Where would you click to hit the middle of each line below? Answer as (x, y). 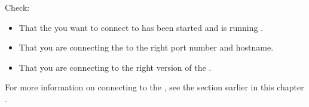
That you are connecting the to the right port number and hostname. (146, 47)
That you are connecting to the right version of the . (115, 67)
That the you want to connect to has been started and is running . (141, 27)
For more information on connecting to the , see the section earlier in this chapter (154, 87)
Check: (17, 7)
